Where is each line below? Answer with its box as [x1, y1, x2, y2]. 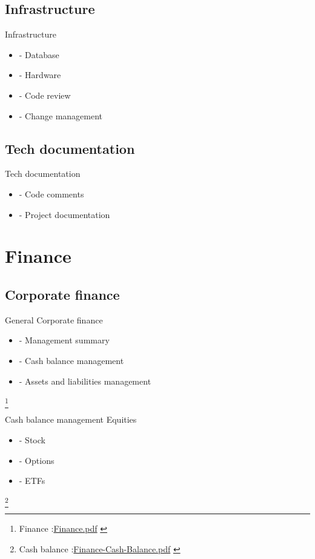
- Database [19, 48, 59, 61]
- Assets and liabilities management [19, 374, 151, 387]
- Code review [19, 88, 71, 101]
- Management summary [19, 334, 110, 346]
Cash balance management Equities [5, 413, 137, 426]
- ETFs [19, 474, 45, 487]
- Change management [19, 109, 103, 122]
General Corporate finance [5, 313, 103, 326]
